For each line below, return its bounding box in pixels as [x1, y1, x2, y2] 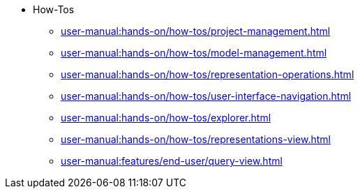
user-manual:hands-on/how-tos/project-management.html [61, 25, 331, 37]
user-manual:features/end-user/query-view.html [61, 155, 283, 167]
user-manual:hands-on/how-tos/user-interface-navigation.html [61, 90, 352, 102]
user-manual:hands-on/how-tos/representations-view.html [61, 133, 331, 145]
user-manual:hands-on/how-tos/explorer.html [61, 112, 271, 124]
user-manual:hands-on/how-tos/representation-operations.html [61, 68, 354, 80]
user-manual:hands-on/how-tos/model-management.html [61, 47, 327, 59]
